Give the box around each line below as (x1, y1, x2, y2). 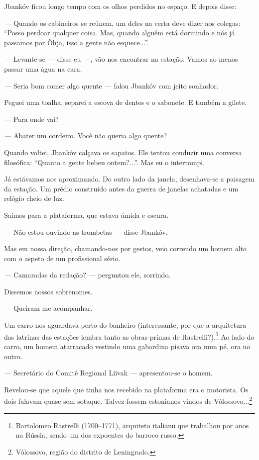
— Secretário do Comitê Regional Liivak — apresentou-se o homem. (4, 368, 213, 378)
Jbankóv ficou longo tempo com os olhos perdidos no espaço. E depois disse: (4, 1, 237, 11)
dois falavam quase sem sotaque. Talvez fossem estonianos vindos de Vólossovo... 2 (4, 394, 253, 406)
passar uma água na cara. (4, 63, 82, 74)
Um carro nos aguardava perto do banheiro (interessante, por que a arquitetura (4, 320, 247, 330)
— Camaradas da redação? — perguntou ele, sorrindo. (4, 270, 171, 280)
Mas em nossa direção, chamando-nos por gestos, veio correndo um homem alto (4, 243, 247, 254)
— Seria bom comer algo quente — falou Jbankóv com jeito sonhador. (4, 80, 219, 91)
